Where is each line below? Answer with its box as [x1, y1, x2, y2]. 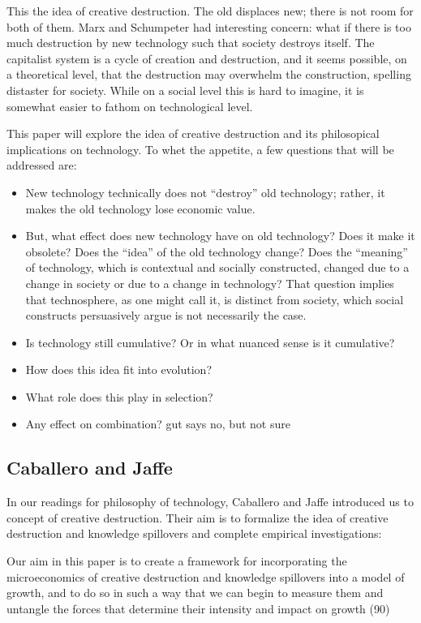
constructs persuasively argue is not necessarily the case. [25, 307, 307, 324]
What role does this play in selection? [25, 388, 213, 405]
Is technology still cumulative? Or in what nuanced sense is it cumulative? [25, 333, 395, 350]
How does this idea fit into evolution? [25, 361, 213, 378]
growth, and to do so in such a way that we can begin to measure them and [6, 584, 384, 601]
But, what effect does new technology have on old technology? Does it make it [25, 227, 415, 244]
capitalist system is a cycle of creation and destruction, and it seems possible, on [6, 49, 407, 67]
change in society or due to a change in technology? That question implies [25, 274, 394, 291]
